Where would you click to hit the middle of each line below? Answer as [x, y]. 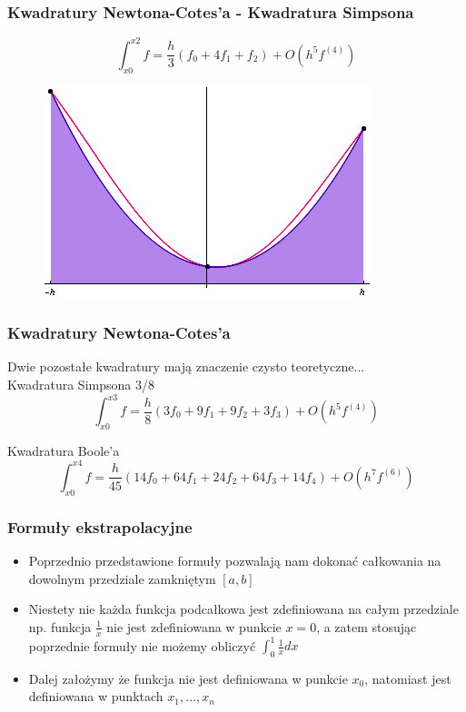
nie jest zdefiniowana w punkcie [194, 626]
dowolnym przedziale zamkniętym [122, 578]
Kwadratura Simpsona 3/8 [81, 384]
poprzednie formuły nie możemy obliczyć [142, 645]
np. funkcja [60, 626]
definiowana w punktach [96, 696]
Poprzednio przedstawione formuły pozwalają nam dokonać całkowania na [235, 560]
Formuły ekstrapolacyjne [100, 526]
